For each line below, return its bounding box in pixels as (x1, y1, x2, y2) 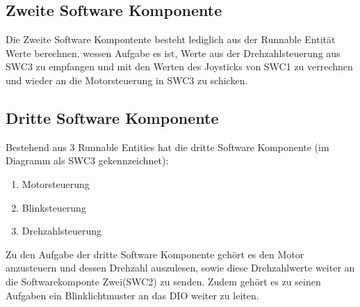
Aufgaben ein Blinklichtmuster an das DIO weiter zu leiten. (6, 288, 259, 302)
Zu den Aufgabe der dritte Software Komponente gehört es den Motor (6, 246, 304, 261)
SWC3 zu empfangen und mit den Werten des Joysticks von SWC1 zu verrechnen (6, 59, 353, 74)
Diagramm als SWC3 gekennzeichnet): (6, 153, 169, 168)
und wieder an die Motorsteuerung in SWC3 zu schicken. (6, 72, 248, 87)
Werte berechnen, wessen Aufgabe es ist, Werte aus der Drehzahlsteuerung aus (6, 45, 341, 60)
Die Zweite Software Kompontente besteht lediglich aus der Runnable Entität (6, 32, 336, 47)
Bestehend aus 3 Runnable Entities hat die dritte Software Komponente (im (6, 139, 329, 154)
